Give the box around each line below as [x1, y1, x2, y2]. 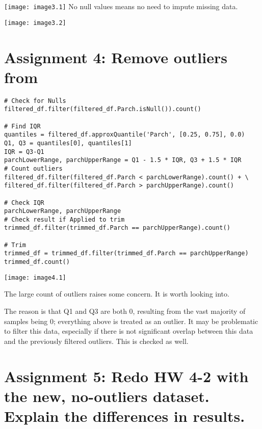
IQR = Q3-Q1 [4, 148, 44, 155]
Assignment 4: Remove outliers [4, 46, 227, 67]
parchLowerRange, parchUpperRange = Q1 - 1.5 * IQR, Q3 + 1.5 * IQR [4, 156, 242, 164]
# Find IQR [4, 122, 41, 130]
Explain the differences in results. [4, 405, 245, 426]
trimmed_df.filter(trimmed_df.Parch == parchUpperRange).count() [4, 224, 230, 232]
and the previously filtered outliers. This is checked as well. [4, 335, 189, 346]
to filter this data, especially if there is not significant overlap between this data [4, 326, 253, 336]
